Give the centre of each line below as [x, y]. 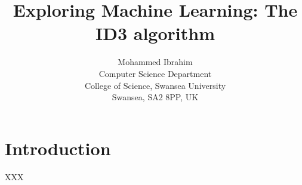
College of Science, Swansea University [155, 85]
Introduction [58, 148]
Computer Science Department [155, 73]
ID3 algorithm [155, 33]
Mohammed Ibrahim [155, 62]
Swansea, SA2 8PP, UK [155, 97]
